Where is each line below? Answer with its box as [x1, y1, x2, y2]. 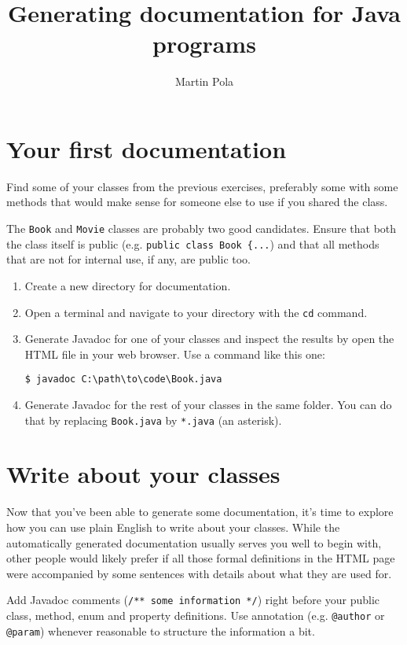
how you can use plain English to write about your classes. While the [6, 519, 340, 535]
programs [152, 28, 256, 60]
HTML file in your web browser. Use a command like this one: [24, 345, 325, 362]
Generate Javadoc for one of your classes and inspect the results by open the [24, 330, 394, 347]
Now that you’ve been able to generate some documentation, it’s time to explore [6, 503, 394, 520]
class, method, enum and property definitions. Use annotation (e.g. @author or [6, 607, 385, 624]
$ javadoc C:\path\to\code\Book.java [24, 374, 222, 385]
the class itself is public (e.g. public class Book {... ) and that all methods [6, 235, 379, 252]
